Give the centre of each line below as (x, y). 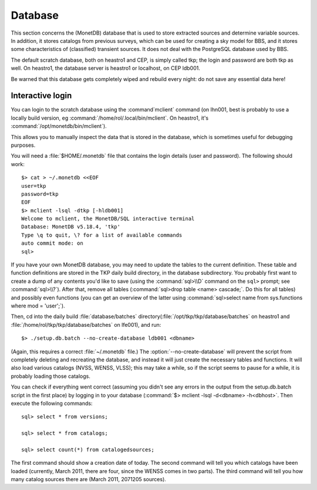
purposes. (23, 145)
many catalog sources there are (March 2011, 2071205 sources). (89, 479)
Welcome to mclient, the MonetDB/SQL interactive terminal (108, 219)
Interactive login (41, 96)
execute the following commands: (52, 403)
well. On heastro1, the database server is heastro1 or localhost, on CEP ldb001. (106, 68)
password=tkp (40, 194)
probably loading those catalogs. (50, 376)
